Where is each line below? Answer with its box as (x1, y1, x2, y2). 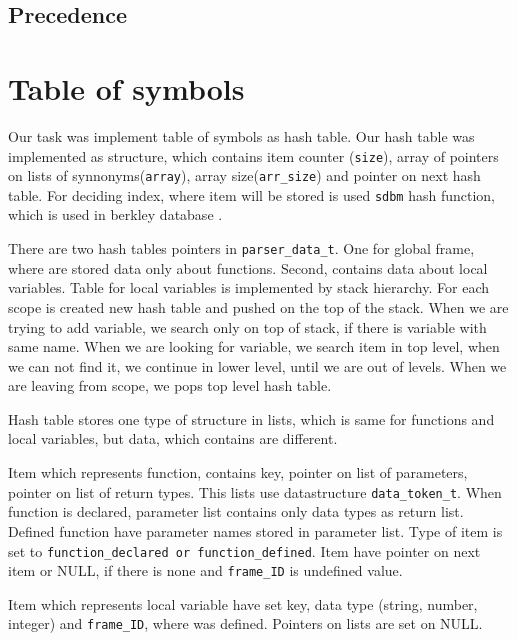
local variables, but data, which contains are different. (8, 428, 338, 449)
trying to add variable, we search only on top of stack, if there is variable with (8, 316, 487, 337)
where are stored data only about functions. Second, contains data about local (8, 257, 488, 278)
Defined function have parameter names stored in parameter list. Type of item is (8, 520, 503, 541)
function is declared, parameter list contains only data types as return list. (8, 501, 464, 522)
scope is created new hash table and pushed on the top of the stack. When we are (8, 296, 509, 317)
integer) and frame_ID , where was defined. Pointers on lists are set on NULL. (8, 613, 483, 634)
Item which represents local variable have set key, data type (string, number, (8, 593, 478, 614)
